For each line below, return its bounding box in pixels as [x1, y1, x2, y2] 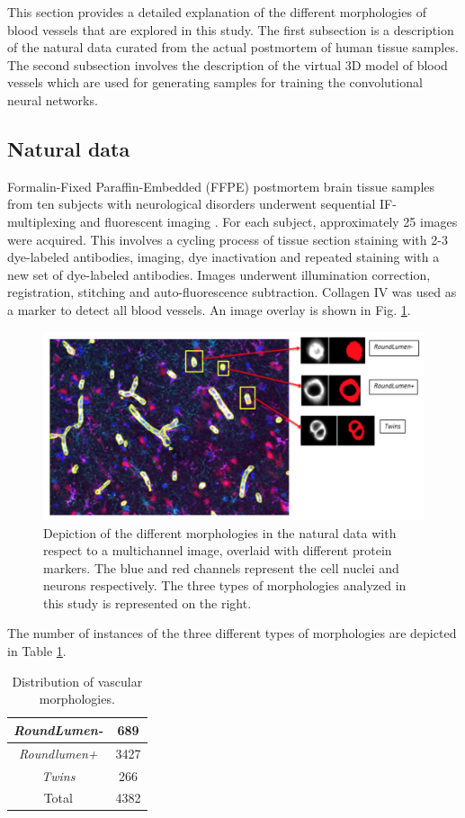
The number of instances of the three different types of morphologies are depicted [7, 624, 457, 643]
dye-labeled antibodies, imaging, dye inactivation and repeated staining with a [7, 247, 440, 266]
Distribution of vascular [12, 671, 143, 690]
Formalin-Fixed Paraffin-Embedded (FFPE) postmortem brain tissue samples [7, 176, 435, 195]
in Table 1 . [7, 642, 67, 661]
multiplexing [7, 211, 76, 230]
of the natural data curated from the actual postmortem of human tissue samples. [7, 38, 459, 57]
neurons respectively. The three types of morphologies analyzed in [43, 576, 407, 595]
